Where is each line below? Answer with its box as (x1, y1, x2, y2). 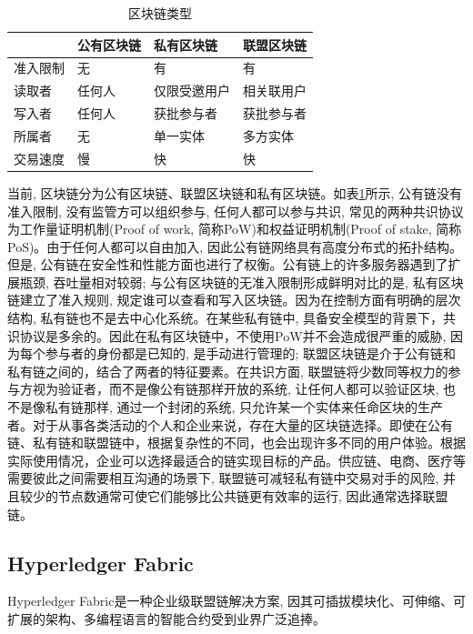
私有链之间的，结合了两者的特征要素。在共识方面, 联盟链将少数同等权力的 (7, 361, 448, 380)
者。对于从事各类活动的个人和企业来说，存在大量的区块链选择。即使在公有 (7, 415, 453, 434)
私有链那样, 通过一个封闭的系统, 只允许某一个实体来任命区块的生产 (45, 398, 444, 417)
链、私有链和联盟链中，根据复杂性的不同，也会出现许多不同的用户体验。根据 (7, 433, 466, 452)
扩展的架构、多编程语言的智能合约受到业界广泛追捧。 (7, 609, 326, 628)
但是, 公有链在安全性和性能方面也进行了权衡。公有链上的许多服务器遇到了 (7, 255, 448, 274)
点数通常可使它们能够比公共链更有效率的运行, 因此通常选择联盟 (70, 487, 448, 505)
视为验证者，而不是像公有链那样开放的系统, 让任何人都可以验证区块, (32, 379, 439, 398)
